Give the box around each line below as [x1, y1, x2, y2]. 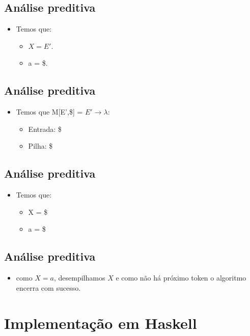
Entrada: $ [28, 123, 62, 134]
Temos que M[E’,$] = [16, 106, 83, 117]
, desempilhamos [54, 272, 105, 283]
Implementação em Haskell [4, 312, 197, 333]
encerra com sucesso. [16, 282, 81, 293]
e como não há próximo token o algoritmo [116, 272, 246, 283]
